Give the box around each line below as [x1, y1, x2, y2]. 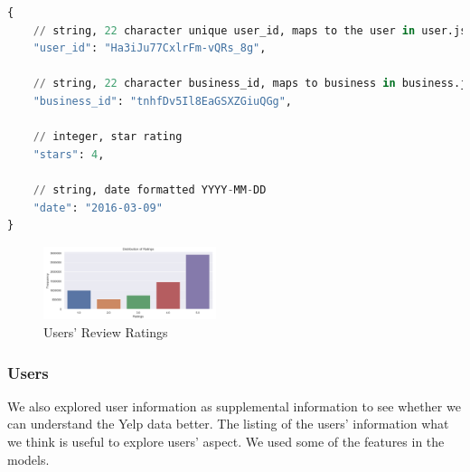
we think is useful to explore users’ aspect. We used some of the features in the [7, 431, 445, 450]
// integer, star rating [33, 130, 183, 144]
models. [7, 449, 50, 468]
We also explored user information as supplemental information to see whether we [7, 396, 461, 415]
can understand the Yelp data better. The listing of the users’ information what [7, 414, 449, 433]
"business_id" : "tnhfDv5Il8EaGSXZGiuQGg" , [33, 94, 293, 108]
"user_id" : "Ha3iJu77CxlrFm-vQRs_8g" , [33, 42, 267, 55]
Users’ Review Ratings [43, 322, 168, 341]
